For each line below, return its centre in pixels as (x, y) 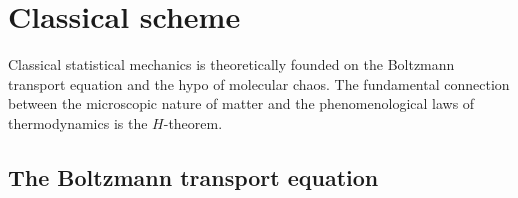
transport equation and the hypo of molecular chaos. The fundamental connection (259, 83)
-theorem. (193, 122)
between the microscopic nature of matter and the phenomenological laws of (241, 103)
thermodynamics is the (78, 122)
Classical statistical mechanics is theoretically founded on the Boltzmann (231, 64)
